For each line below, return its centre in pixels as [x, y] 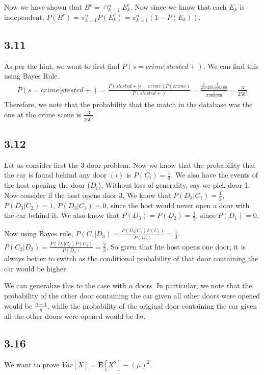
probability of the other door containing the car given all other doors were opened [132, 296]
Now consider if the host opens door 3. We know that [88, 195]
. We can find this [231, 66]
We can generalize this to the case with [65, 285]
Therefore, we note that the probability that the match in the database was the [128, 104]
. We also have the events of [215, 175]
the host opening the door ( [47, 185]
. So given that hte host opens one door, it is [176, 246]
